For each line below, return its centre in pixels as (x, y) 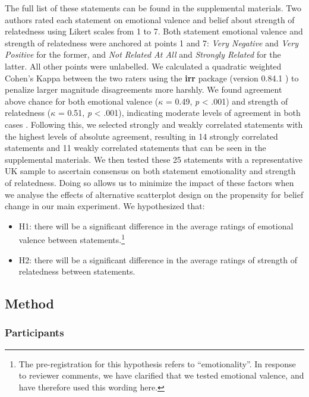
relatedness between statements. (77, 271)
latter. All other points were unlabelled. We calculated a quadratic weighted (143, 66)
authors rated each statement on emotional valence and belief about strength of (150, 19)
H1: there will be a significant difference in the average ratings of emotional (156, 226)
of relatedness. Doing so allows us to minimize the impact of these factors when (149, 182)
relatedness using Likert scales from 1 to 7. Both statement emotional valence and (154, 31)
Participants (34, 333)
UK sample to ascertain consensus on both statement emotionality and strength (150, 171)
